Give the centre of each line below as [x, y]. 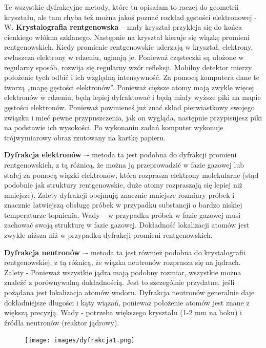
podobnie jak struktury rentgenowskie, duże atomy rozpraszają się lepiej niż [123, 185]
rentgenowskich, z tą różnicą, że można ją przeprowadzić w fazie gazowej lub [124, 164]
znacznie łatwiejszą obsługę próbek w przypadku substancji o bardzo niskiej [123, 205]
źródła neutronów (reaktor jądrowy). [62, 322]
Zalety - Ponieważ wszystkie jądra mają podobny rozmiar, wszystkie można [123, 272]
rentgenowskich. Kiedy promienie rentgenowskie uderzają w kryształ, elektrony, [129, 47]
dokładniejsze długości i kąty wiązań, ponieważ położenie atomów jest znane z [127, 302]
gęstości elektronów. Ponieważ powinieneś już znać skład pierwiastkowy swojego [129, 107]
